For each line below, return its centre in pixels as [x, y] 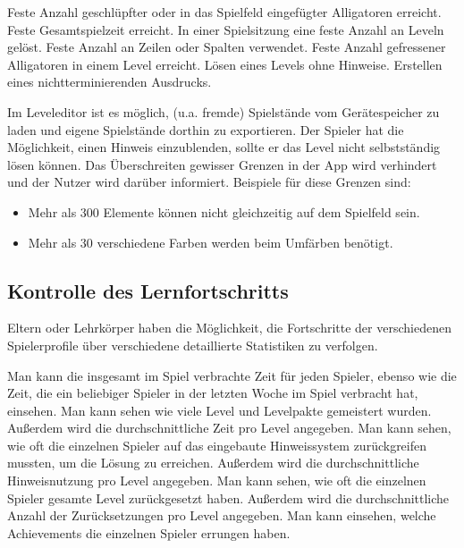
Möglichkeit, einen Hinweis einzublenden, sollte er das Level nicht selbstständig [224, 147]
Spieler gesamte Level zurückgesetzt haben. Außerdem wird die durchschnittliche [228, 497]
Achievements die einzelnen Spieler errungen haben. [149, 532]
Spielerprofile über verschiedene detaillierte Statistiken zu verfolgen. [193, 345]
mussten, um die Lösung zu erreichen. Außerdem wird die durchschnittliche [213, 463]
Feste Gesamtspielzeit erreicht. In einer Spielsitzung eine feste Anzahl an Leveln [226, 29]
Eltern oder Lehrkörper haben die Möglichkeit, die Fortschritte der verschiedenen [229, 328]
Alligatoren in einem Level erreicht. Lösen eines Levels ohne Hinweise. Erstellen [225, 64]
